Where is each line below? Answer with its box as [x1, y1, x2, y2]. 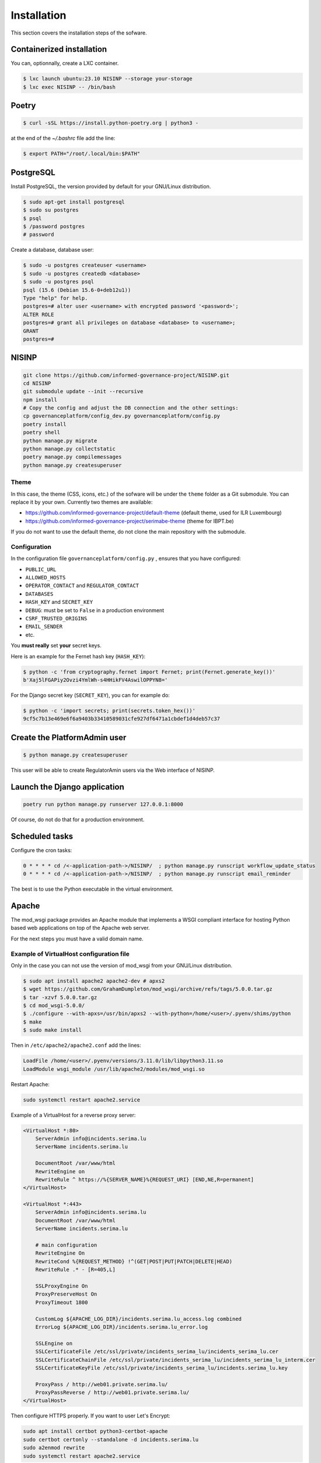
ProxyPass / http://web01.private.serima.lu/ [35, 1381, 168, 1388]
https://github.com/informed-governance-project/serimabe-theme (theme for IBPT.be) [25, 517, 234, 524]
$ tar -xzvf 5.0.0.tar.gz [23, 994, 97, 1001]
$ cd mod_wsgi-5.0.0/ [23, 1002, 85, 1009]
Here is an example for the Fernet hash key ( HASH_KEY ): [11, 652, 146, 660]
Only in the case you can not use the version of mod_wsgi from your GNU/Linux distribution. [11, 961, 233, 969]
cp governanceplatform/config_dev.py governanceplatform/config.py [23, 413, 221, 420]
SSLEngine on [35, 1340, 73, 1347]
